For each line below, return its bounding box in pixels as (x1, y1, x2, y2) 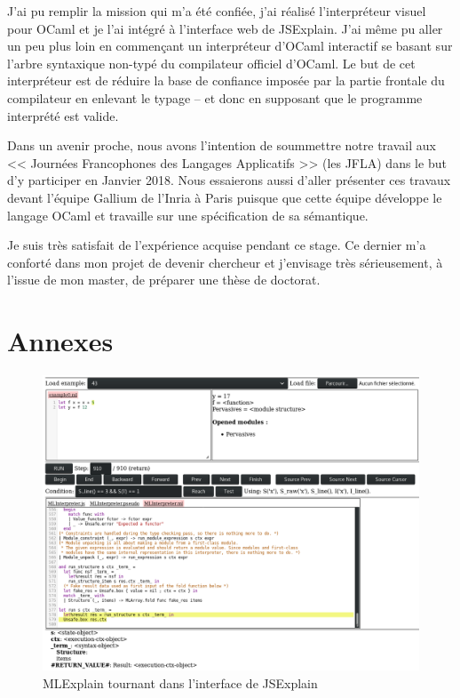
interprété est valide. (7, 106, 119, 124)
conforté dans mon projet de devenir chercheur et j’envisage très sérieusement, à (7, 253, 443, 271)
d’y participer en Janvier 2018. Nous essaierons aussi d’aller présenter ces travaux (7, 171, 451, 189)
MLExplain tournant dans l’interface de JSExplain (43, 673, 318, 692)
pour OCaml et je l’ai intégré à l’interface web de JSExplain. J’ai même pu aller (7, 19, 443, 37)
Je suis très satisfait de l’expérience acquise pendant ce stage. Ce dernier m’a (7, 236, 426, 254)
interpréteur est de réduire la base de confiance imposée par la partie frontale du (7, 71, 445, 90)
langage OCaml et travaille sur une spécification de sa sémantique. (7, 205, 369, 224)
